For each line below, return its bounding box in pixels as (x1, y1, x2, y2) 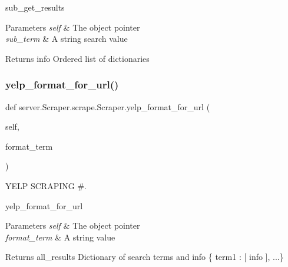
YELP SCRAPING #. (5, 179, 87, 192)
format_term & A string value (5, 230, 115, 243)
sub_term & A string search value (5, 32, 128, 45)
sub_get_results (5, 1, 65, 13)
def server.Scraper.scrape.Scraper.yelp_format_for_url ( (5, 100, 210, 113)
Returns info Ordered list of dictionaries (5, 52, 150, 64)
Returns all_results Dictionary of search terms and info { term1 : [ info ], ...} (5, 250, 284, 263)
